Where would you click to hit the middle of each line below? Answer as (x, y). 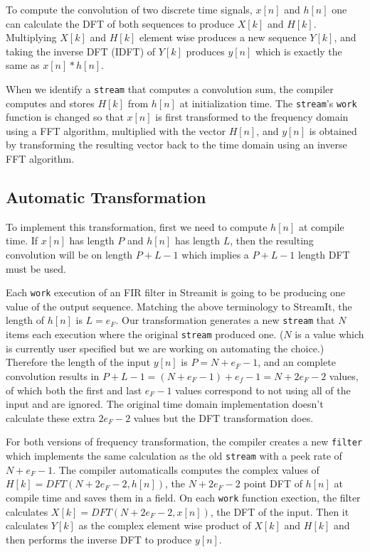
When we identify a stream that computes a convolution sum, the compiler (170, 88)
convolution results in (53, 375)
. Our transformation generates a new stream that (225, 320)
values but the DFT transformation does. (223, 417)
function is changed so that (65, 117)
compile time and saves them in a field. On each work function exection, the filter (183, 497)
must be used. (36, 268)
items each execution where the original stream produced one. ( (145, 334)
